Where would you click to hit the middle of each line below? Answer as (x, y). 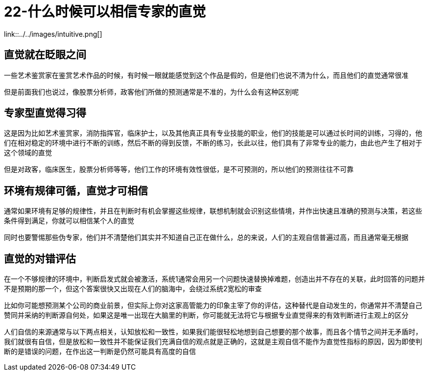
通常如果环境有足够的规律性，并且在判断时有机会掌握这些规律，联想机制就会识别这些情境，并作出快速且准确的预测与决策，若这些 (213, 211)
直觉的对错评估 (40, 258)
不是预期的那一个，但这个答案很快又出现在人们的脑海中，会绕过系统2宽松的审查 (133, 289)
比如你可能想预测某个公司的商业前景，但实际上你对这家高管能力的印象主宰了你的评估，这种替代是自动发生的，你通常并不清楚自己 (213, 305)
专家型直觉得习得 (45, 113)
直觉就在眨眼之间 (45, 55)
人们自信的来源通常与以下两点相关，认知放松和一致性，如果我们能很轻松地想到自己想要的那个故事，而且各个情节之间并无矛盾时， (213, 332)
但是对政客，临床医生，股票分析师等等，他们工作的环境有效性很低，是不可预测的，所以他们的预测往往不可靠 (179, 169)
